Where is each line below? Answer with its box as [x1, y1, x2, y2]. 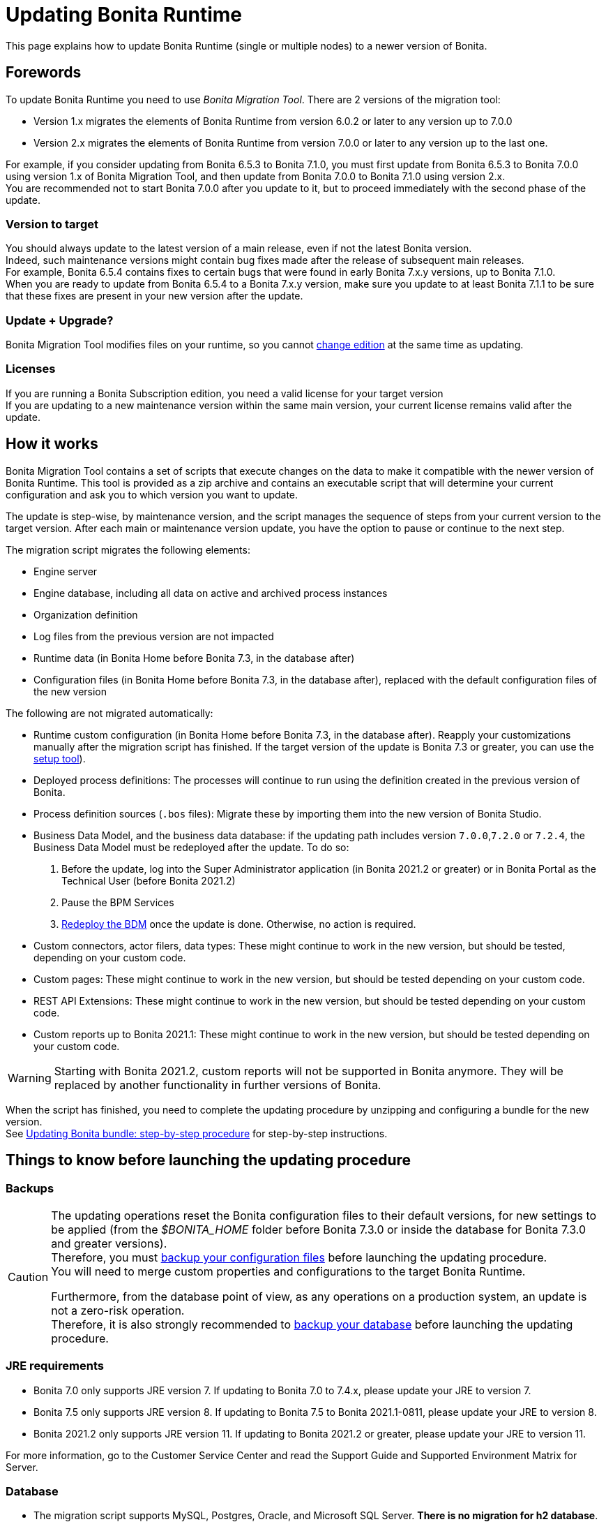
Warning [8, 1070, 52, 1085]
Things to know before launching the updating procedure [6, 1151, 411, 1169]
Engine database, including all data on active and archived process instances [33, 586, 388, 599]
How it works [6, 435, 98, 453]
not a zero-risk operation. [51, 1303, 185, 1317]
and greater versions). [51, 1236, 167, 1250]
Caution [8, 1269, 49, 1284]
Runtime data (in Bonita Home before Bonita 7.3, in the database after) [33, 651, 355, 664]
